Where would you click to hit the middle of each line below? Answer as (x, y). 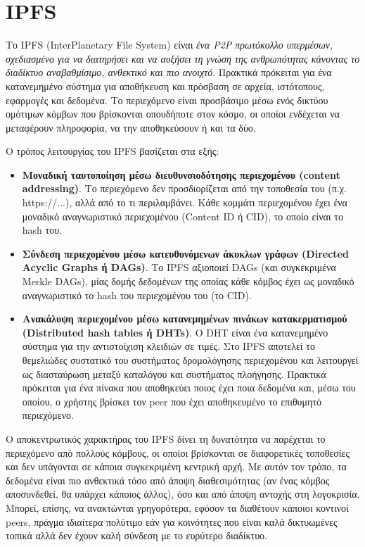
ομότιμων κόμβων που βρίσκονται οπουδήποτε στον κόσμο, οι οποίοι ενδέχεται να (173, 114)
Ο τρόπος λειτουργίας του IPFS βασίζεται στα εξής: (113, 151)
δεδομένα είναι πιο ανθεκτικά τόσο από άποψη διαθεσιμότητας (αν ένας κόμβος (168, 480)
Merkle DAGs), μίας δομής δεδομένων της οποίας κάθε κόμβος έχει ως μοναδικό (188, 281)
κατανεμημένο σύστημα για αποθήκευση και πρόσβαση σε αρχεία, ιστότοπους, (165, 86)
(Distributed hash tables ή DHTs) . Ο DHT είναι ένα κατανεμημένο (175, 332)
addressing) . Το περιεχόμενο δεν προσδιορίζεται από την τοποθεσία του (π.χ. (184, 188)
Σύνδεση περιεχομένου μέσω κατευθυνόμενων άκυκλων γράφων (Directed (185, 253)
